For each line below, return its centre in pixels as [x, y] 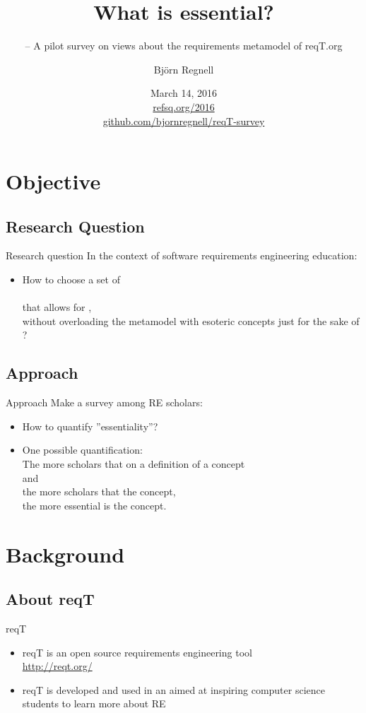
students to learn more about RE [94, 703]
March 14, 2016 [184, 93]
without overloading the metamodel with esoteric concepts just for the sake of [191, 320]
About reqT [50, 599]
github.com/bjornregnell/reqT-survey [184, 120]
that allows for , [57, 307]
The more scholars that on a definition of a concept [134, 464]
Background [65, 554]
